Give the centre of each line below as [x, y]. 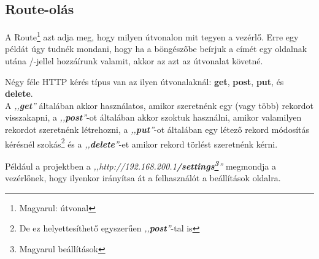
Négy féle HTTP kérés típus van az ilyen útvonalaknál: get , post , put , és [144, 81]
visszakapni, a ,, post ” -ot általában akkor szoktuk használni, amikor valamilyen [153, 117]
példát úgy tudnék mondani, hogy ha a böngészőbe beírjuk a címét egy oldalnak [156, 49]
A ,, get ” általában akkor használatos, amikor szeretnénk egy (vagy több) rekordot [159, 105]
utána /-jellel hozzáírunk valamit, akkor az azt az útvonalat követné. [134, 61]
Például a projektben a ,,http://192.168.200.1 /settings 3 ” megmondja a [140, 165]
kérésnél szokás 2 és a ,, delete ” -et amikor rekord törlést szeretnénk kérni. [141, 143]
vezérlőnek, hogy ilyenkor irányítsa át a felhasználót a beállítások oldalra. [143, 178]
